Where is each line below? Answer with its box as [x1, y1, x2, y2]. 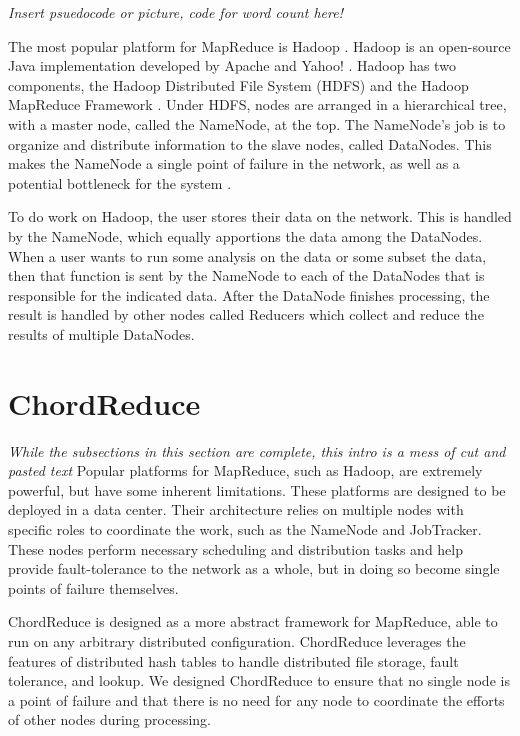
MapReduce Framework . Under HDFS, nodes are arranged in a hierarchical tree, [8, 94, 507, 115]
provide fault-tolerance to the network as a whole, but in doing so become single [8, 558, 500, 579]
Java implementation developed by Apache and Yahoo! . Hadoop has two [8, 55, 456, 76]
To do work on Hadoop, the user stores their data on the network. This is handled [8, 206, 512, 227]
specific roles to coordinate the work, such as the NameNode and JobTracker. [8, 519, 482, 539]
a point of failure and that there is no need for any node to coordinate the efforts [8, 689, 505, 710]
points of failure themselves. [8, 577, 179, 598]
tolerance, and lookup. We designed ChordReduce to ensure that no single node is [8, 670, 510, 691]
